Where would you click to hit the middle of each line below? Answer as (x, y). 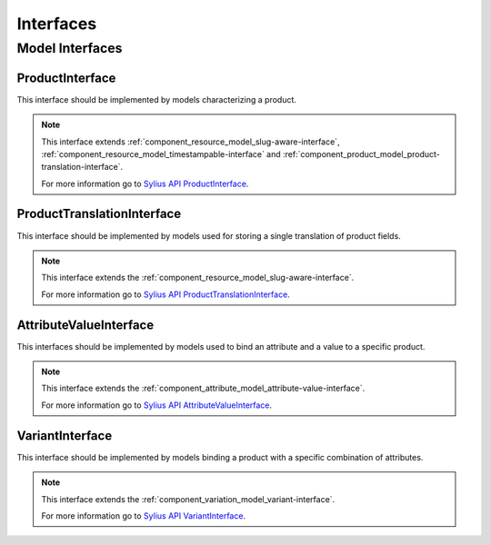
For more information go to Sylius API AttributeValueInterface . (157, 405)
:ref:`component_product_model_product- (361, 154)
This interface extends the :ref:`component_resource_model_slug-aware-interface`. (198, 278)
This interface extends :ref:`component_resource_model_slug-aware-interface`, (190, 142)
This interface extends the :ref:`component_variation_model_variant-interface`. (188, 499)
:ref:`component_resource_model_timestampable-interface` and (161, 154)
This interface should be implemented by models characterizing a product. (157, 99)
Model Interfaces (70, 48)
